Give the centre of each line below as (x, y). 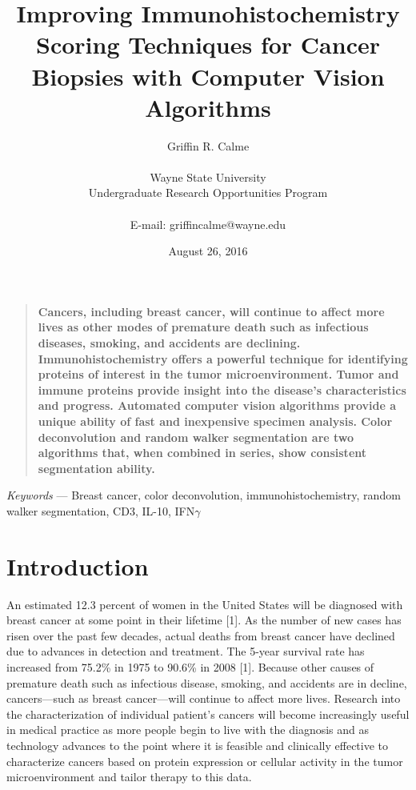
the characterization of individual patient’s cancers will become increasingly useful (208, 714)
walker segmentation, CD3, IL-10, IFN (101, 510)
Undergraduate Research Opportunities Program (208, 192)
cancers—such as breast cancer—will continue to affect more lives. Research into (204, 698)
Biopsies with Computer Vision (208, 76)
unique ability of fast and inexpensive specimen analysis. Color (215, 421)
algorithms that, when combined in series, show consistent (202, 453)
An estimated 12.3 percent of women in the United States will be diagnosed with (205, 604)
